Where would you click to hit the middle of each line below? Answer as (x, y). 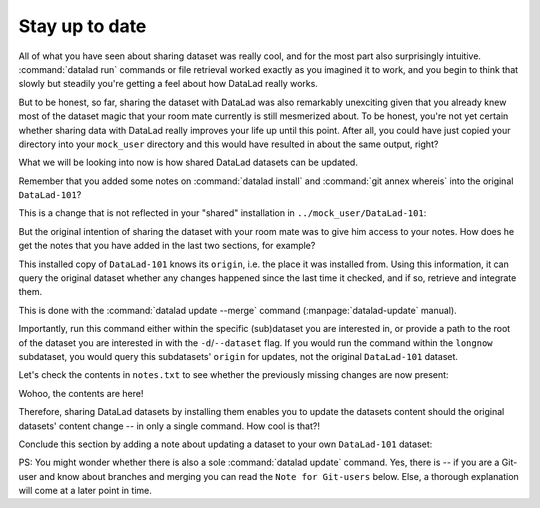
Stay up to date (82, 26)
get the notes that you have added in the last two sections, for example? (167, 246)
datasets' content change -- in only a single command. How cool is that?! (169, 426)
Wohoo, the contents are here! (81, 393)
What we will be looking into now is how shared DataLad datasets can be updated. (188, 162)
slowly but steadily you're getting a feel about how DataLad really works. (168, 84)
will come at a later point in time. (85, 491)
